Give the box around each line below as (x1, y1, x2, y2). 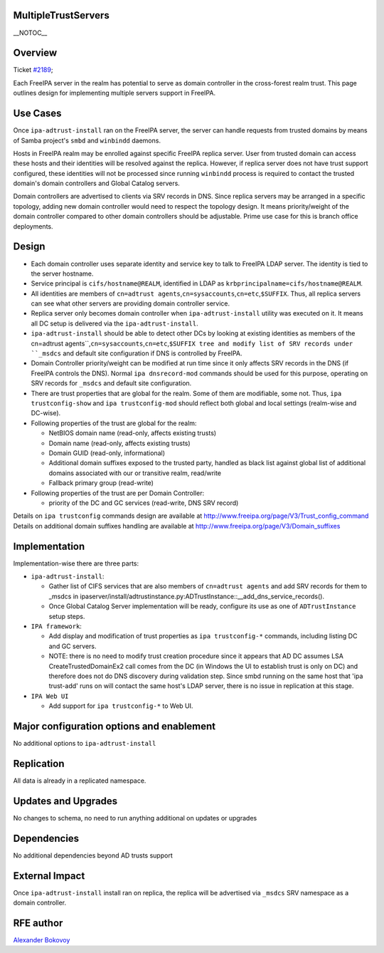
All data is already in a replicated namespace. (13, 776, 146, 785)
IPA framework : (31, 622, 82, 630)
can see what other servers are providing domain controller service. (31, 299, 230, 308)
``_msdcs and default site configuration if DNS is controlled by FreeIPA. (31, 349, 242, 358)
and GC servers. (48, 642, 97, 650)
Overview (13, 47, 58, 59)
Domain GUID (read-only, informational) (48, 449, 165, 457)
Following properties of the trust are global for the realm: (31, 419, 197, 427)
